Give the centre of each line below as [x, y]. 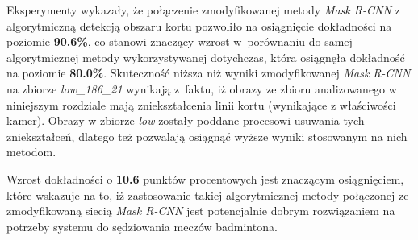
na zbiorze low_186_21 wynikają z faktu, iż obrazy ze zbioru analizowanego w [202, 88]
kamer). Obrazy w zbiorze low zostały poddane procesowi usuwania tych [186, 120]
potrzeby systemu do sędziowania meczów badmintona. [142, 226]
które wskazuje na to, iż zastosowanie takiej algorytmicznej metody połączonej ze [208, 194]
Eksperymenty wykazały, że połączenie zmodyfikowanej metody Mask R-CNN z [203, 10]
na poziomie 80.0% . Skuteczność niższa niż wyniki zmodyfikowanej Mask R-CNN [209, 73]
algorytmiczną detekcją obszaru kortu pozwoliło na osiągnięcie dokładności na [199, 25]
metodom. [31, 152]
